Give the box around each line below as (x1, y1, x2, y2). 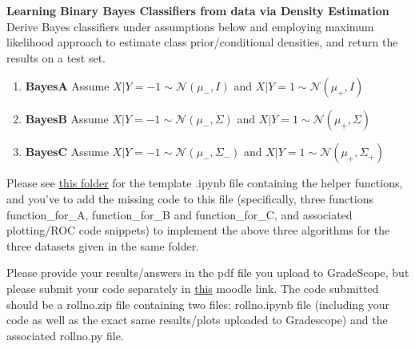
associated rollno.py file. (6, 327, 124, 343)
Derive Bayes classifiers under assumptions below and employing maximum (6, 18, 374, 34)
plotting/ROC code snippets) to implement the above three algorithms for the (6, 222, 390, 239)
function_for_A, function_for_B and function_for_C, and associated (6, 206, 353, 223)
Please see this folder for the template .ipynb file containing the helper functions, (6, 174, 403, 191)
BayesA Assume (25, 78, 110, 94)
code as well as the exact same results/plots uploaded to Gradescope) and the (6, 311, 388, 328)
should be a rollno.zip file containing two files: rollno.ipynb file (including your (6, 295, 390, 312)
